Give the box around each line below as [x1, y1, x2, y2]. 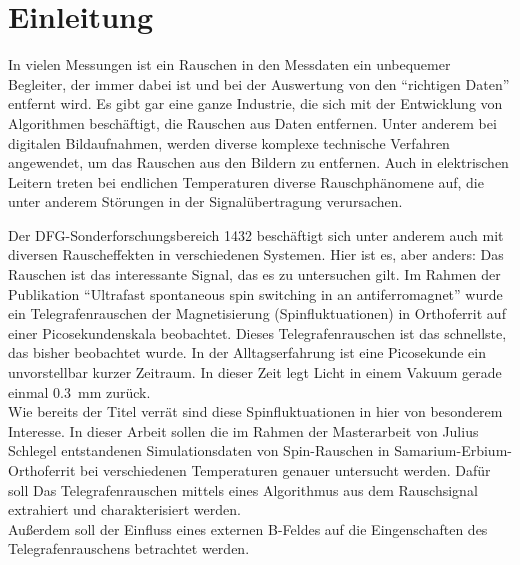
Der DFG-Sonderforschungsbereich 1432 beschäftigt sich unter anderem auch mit [8, 224, 504, 245]
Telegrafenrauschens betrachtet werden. [8, 538, 250, 559]
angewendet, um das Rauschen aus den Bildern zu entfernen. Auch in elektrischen [8, 152, 509, 173]
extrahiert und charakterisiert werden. [8, 499, 241, 520]
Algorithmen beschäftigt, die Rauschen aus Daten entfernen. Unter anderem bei [8, 112, 497, 133]
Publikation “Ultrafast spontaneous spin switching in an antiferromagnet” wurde [8, 283, 503, 304]
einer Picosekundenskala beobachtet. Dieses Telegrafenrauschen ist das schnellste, [8, 322, 507, 343]
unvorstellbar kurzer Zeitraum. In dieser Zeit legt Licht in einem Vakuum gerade [8, 362, 502, 383]
